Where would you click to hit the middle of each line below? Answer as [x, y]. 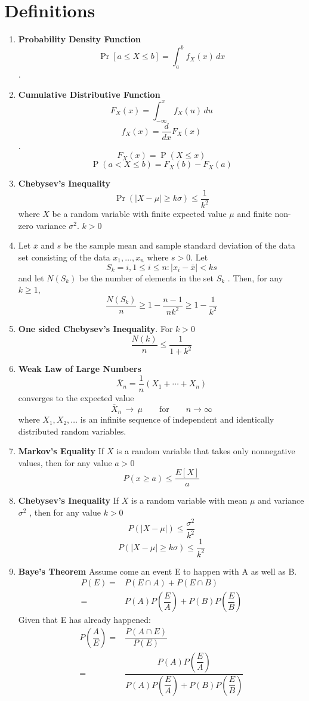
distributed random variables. [72, 431]
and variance [281, 500]
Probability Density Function [79, 39]
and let [31, 277]
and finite [254, 214]
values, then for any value [65, 462]
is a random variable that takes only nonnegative [206, 451]
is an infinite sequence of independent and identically [177, 419]
